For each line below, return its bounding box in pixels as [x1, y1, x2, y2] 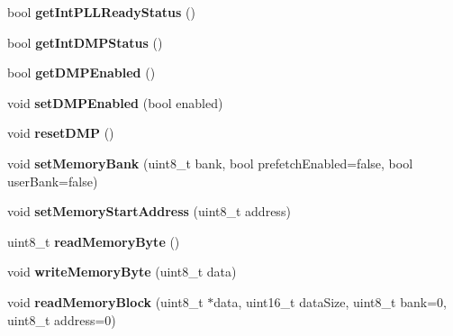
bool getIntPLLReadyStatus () [7, 3, 195, 21]
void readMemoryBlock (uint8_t [7, 292, 204, 311]
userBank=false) [7, 171, 98, 190]
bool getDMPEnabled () [7, 63, 156, 82]
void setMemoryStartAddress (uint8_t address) [7, 202, 291, 221]
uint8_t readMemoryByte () [7, 232, 180, 250]
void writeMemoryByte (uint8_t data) [7, 262, 237, 281]
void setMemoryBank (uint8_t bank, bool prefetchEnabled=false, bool [7, 153, 413, 172]
